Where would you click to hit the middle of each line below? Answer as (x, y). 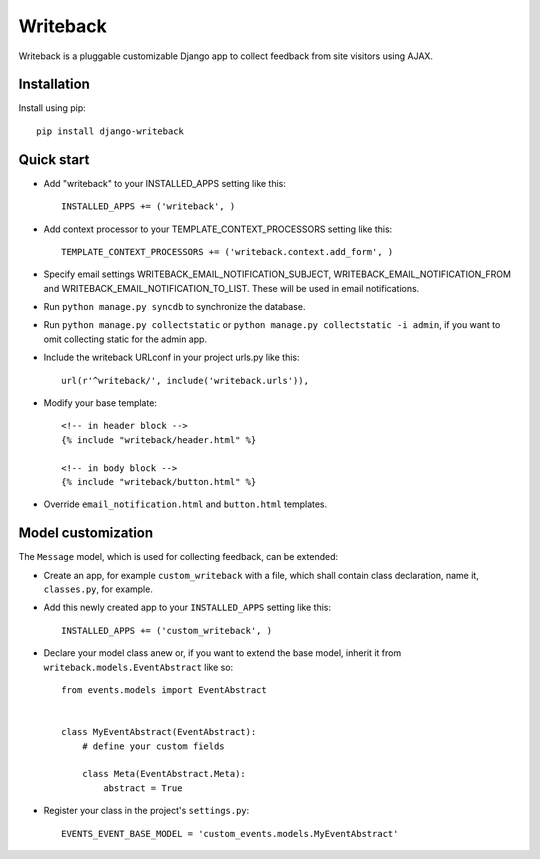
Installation (54, 84)
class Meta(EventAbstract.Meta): (164, 774)
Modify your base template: (100, 403)
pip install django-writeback (110, 131)
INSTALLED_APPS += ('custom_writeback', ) (167, 630)
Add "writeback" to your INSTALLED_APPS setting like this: (165, 183)
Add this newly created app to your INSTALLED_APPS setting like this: (187, 607)
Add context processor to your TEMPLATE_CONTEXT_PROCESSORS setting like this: (218, 229)
